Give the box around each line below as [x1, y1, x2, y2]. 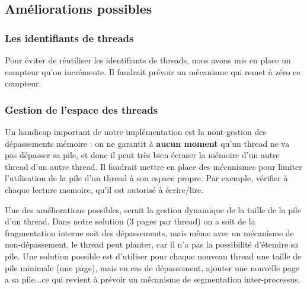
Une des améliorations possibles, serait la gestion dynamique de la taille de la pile [5, 203, 301, 216]
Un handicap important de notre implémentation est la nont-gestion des [5, 126, 266, 137]
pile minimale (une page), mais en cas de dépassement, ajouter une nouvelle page [5, 261, 299, 274]
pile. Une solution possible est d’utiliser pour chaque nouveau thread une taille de [5, 249, 302, 262]
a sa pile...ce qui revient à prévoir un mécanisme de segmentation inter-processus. [5, 273, 300, 285]
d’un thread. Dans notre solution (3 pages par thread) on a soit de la [5, 215, 255, 227]
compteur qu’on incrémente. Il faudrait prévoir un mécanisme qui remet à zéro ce [5, 65, 300, 78]
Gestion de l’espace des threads [5, 102, 158, 117]
